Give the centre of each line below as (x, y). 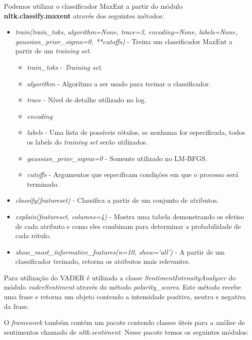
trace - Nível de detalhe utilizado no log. (87, 100)
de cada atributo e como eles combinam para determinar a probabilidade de (128, 226)
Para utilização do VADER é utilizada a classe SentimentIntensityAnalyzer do (120, 277)
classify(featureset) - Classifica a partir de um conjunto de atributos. (117, 200)
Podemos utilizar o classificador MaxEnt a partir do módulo (93, 6)
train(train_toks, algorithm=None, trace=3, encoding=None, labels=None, (126, 32)
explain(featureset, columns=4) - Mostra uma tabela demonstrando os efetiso (130, 216)
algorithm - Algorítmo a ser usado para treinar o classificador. (119, 83)
